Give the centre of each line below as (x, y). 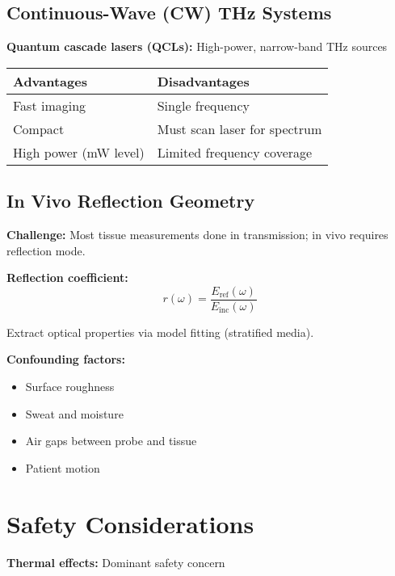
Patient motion (63, 467)
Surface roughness (70, 387)
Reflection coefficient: (67, 277)
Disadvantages (203, 81)
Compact (39, 128)
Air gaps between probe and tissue (111, 441)
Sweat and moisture (74, 413)
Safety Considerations (130, 523)
